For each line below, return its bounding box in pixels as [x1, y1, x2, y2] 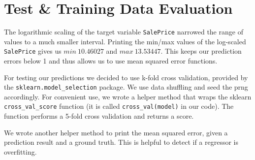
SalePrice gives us [4, 46, 62, 56]
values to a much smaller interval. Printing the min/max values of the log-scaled [4, 36, 246, 46]
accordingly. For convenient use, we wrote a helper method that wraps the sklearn [4, 91, 252, 101]
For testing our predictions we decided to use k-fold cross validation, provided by [4, 72, 248, 82]
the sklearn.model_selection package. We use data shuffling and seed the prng [4, 82, 248, 92]
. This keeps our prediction [160, 46, 242, 56]
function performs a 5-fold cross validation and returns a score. [4, 111, 194, 121]
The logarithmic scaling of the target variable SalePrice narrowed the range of [4, 27, 243, 37]
